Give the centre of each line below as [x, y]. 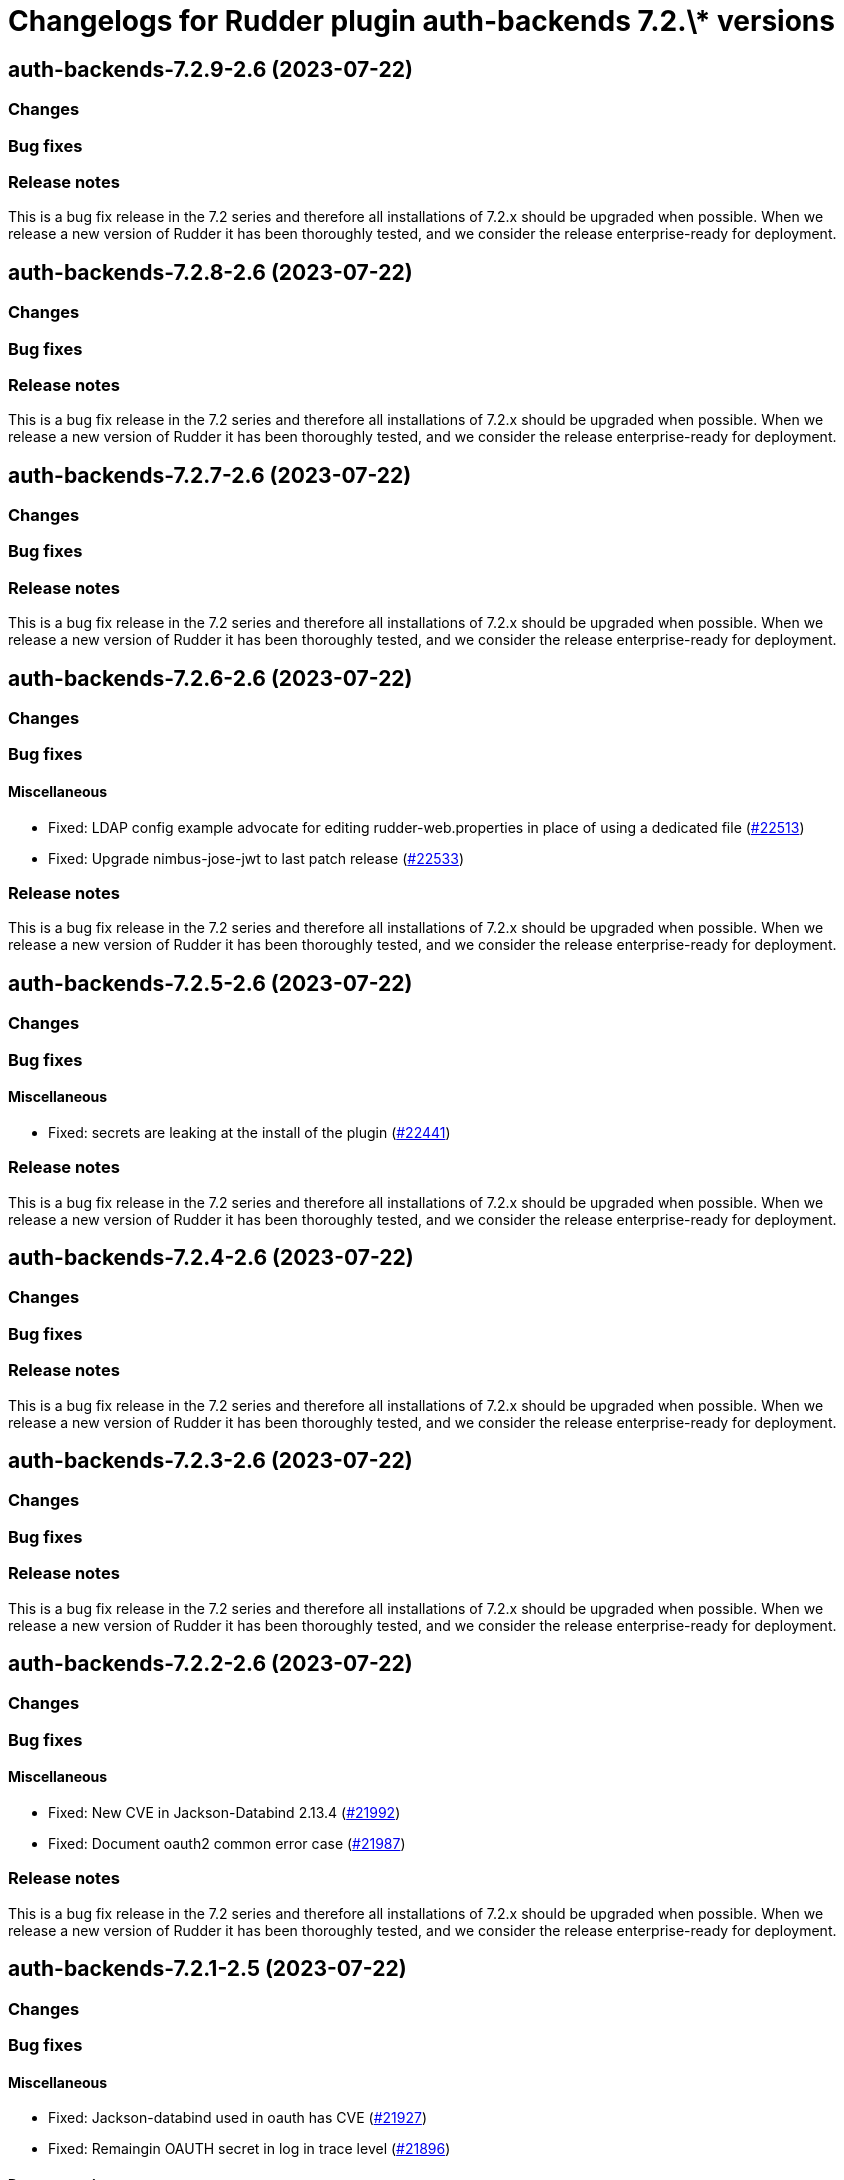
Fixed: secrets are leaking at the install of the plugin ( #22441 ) [249, 1132]
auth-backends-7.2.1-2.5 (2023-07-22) [207, 1969]
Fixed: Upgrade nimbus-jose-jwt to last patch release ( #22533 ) [256, 858]
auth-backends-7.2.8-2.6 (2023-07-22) [210, 272]
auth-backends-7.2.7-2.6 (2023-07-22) [210, 475]
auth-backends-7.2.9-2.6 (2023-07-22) [210, 69]
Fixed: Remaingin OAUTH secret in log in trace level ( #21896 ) [249, 2149]
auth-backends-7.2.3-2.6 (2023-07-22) [210, 1460]
